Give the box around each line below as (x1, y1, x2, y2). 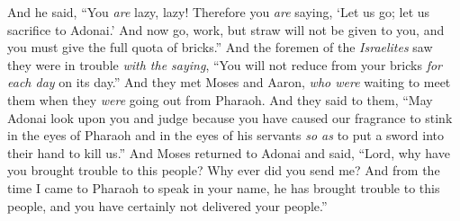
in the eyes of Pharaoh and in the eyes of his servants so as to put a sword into (7, 126, 444, 145)
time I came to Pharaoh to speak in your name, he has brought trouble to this (7, 178, 440, 197)
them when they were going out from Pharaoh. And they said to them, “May (7, 90, 433, 109)
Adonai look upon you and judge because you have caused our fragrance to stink (7, 108, 453, 127)
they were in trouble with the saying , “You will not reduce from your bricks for (7, 55, 442, 74)
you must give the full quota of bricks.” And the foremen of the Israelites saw (7, 38, 433, 57)
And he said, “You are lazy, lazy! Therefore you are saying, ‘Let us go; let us (7, 3, 430, 21)
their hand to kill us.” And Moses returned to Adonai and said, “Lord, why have (7, 143, 450, 162)
